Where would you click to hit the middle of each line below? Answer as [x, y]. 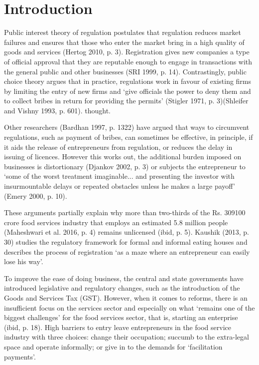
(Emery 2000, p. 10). [36, 195]
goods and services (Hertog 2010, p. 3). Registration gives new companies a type [127, 52]
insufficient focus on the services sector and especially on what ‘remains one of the [129, 307]
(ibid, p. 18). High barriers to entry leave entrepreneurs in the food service [118, 327]
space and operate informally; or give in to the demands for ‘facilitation [113, 346]
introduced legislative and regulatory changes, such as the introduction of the [122, 288]
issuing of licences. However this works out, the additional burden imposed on [123, 157]
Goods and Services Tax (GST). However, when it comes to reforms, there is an [126, 297]
